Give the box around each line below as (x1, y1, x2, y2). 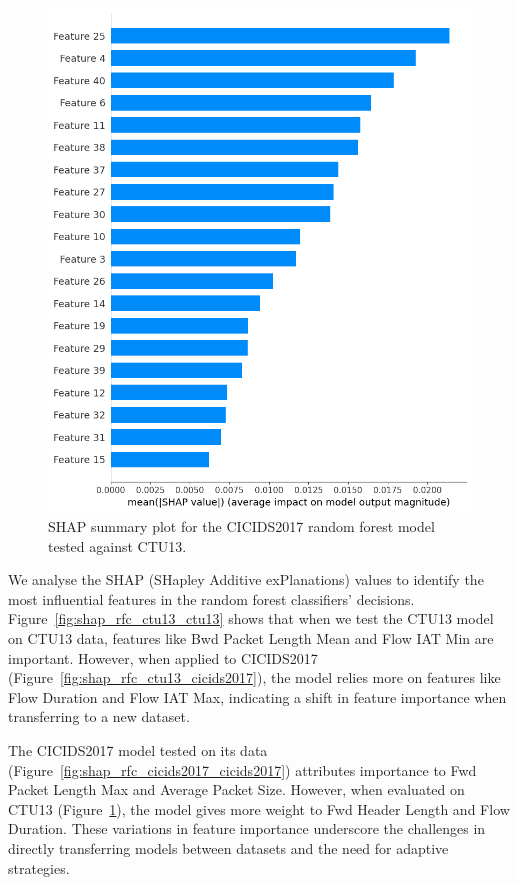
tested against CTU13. (48, 535, 187, 556)
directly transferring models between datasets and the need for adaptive (8, 838, 449, 858)
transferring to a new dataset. (8, 706, 190, 727)
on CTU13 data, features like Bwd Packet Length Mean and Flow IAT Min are (8, 628, 494, 649)
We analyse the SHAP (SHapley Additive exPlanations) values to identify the (8, 569, 484, 590)
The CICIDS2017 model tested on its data (8, 740, 268, 761)
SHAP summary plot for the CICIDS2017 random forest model (48, 516, 435, 537)
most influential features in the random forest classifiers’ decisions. (8, 588, 415, 609)
